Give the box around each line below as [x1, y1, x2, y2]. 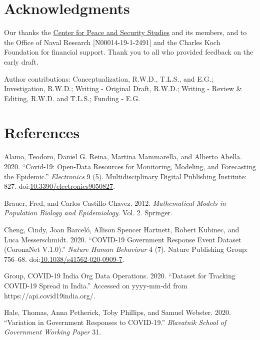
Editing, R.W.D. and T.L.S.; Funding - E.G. [4, 93, 140, 103]
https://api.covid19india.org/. [4, 290, 95, 300]
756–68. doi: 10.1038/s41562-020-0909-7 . [4, 253, 124, 264]
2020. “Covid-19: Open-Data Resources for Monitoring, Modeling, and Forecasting [4, 161, 256, 171]
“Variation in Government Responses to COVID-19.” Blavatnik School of [4, 316, 226, 327]
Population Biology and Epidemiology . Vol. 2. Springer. [4, 207, 172, 218]
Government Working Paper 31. [4, 326, 101, 337]
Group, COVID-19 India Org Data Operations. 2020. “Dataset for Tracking [4, 270, 235, 281]
